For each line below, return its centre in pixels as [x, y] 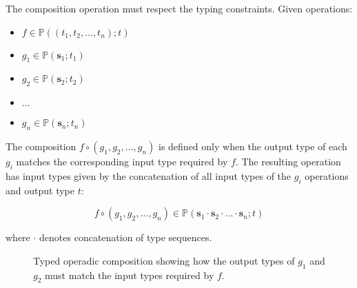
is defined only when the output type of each [253, 146]
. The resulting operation [288, 161]
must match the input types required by [130, 275]
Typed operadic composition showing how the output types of [164, 260]
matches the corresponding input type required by [122, 161]
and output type [40, 190]
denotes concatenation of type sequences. [126, 237]
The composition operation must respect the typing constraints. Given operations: [179, 8]
